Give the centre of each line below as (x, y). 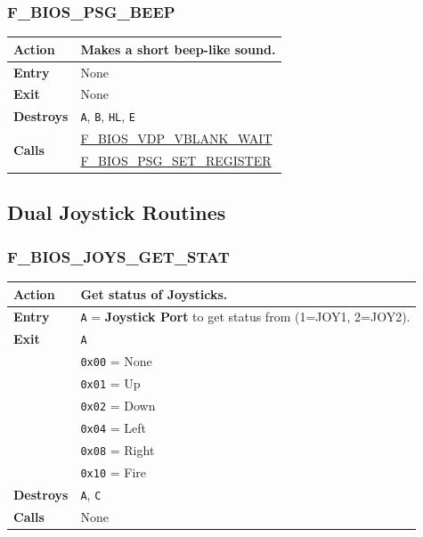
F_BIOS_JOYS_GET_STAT (118, 256)
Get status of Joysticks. (154, 293)
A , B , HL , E (108, 116)
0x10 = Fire (114, 472)
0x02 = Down (118, 406)
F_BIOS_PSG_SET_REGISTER (176, 160)
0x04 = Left (113, 427)
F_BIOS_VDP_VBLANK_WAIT (176, 138)
